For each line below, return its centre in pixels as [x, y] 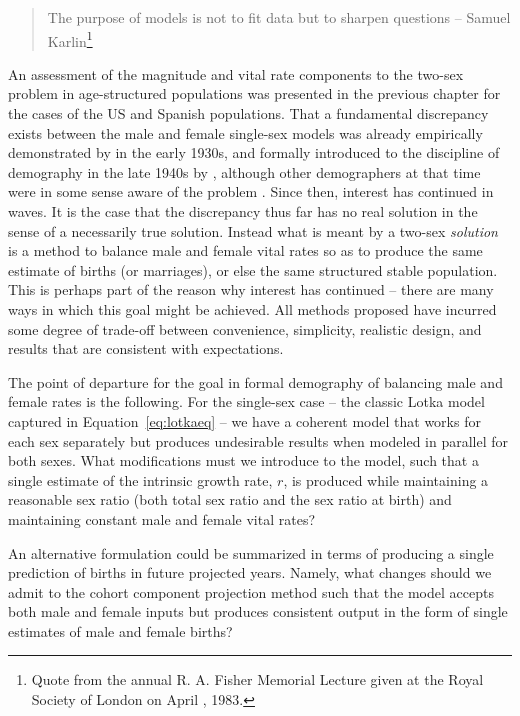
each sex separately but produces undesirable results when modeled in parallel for [258, 440]
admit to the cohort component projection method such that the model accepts [251, 591]
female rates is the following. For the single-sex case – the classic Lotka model [246, 401]
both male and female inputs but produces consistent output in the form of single [258, 611]
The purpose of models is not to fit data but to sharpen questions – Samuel [279, 17]
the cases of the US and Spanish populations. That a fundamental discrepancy [248, 113]
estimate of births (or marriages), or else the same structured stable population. [253, 269]
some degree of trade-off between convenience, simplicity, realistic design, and [245, 328]
